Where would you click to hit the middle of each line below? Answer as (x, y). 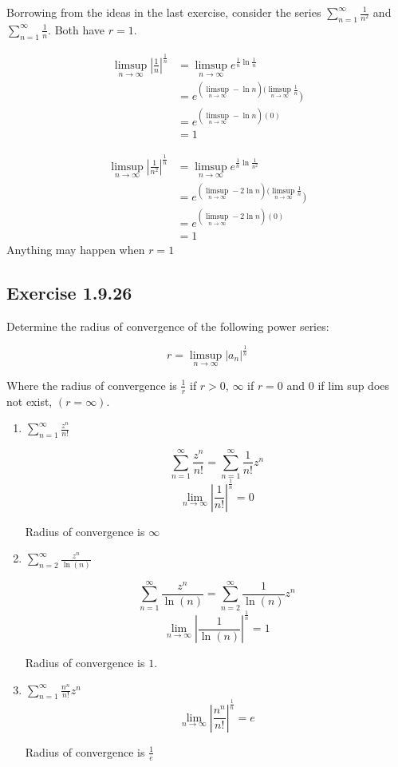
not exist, (30, 401)
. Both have (77, 29)
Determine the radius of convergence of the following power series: (168, 326)
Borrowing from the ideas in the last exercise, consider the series (164, 12)
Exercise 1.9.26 (69, 292)
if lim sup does (354, 385)
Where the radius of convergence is (92, 385)
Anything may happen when (76, 249)
